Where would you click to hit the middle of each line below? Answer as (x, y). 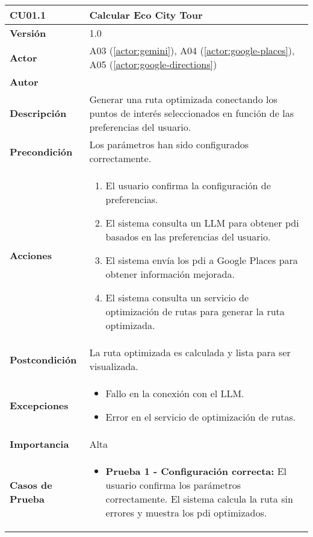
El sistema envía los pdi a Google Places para (202, 260)
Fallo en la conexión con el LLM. (175, 393)
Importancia (39, 444)
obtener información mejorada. (170, 274)
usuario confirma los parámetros (173, 485)
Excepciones (39, 405)
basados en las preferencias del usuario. (188, 237)
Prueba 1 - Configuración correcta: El (196, 471)
